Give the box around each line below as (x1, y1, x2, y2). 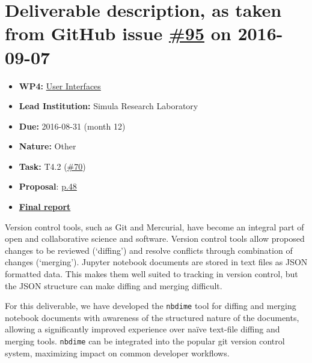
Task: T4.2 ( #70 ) (19, 160, 86, 172)
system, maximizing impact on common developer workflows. (5, 346, 230, 359)
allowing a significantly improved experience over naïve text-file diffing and (5, 323, 280, 335)
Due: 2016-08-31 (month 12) (19, 119, 126, 132)
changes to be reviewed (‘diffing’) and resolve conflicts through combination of (5, 244, 293, 256)
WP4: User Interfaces (19, 79, 101, 92)
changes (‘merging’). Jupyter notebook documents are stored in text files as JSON (5, 256, 308, 268)
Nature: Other (19, 140, 76, 152)
